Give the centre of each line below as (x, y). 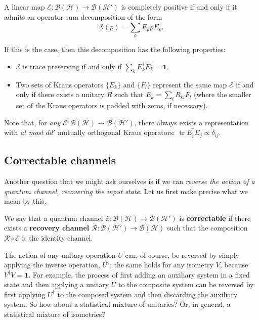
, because (234, 265)
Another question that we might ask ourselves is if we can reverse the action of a (129, 181)
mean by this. (25, 201)
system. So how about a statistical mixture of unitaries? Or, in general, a (117, 304)
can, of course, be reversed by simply (182, 255)
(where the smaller (223, 94)
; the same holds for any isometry (161, 265)
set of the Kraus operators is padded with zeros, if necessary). (112, 105)
